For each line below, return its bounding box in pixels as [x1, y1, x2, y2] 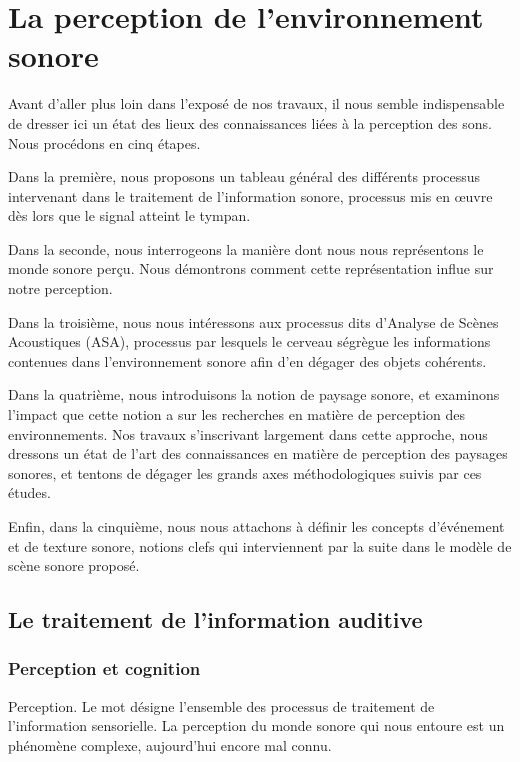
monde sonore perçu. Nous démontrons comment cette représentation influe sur [8, 258, 494, 279]
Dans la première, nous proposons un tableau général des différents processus [8, 166, 481, 187]
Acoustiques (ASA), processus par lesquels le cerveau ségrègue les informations [8, 331, 491, 352]
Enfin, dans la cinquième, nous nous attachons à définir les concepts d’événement [8, 516, 505, 536]
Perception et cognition [8, 656, 201, 681]
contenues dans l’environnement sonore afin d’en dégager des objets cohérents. [8, 350, 487, 371]
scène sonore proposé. [8, 555, 140, 576]
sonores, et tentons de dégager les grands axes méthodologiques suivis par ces [8, 462, 482, 483]
